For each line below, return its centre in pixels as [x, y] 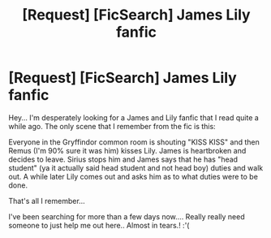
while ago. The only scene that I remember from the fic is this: [112, 126]
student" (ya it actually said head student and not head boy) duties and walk [136, 167]
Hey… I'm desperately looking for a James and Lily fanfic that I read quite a [134, 117]
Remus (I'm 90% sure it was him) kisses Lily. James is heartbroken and [127, 150]
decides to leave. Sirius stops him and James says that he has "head [123, 159]
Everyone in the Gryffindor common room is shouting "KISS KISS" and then [134, 142]
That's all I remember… [47, 201]
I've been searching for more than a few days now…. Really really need [127, 216]
